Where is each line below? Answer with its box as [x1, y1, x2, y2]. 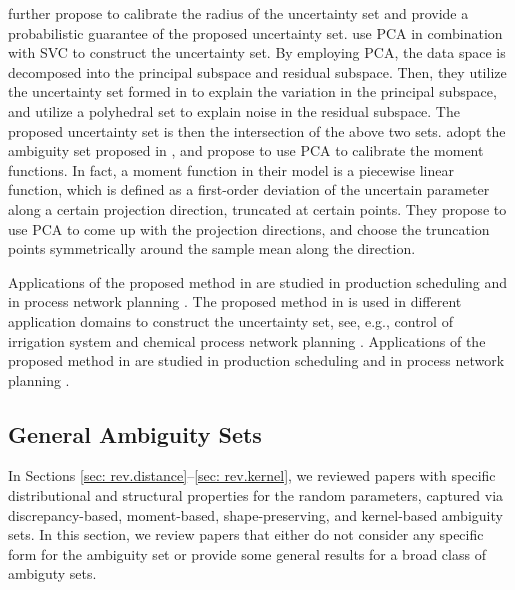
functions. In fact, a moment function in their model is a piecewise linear [8, 159, 454, 180]
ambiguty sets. [8, 563, 97, 584]
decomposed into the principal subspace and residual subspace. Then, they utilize [8, 61, 507, 82]
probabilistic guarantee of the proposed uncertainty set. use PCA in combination [8, 22, 503, 43]
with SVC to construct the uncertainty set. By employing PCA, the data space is [8, 42, 506, 63]
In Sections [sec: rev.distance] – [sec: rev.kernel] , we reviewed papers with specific [8, 465, 496, 486]
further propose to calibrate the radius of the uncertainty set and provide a [8, 3, 469, 23]
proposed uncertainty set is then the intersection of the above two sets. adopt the [8, 120, 506, 141]
